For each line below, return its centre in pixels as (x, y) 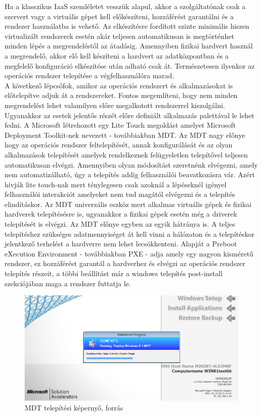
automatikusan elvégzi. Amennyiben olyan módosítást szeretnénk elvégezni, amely (131, 164)
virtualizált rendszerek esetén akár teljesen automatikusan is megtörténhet (119, 36)
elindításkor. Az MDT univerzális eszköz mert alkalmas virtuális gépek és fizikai (128, 204)
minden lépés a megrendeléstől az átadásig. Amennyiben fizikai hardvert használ (129, 46)
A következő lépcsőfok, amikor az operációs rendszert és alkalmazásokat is (119, 85)
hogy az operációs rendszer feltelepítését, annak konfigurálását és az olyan (119, 145)
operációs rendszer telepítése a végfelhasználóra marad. (89, 75)
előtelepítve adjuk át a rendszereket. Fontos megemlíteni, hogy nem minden (121, 95)
